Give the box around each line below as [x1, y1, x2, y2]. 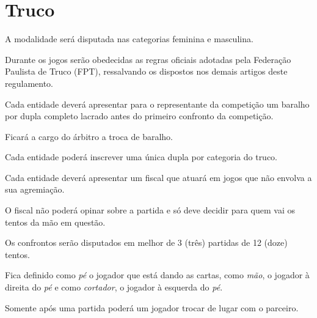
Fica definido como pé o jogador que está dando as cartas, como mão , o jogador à [5, 268, 310, 281]
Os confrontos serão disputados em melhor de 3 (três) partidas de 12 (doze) [5, 236, 288, 249]
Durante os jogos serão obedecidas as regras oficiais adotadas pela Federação [5, 53, 291, 65]
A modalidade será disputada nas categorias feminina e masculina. [5, 32, 253, 45]
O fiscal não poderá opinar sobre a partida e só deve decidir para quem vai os [5, 204, 295, 216]
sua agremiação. [5, 183, 65, 196]
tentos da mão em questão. [5, 215, 106, 228]
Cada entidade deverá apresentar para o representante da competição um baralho [5, 97, 310, 110]
